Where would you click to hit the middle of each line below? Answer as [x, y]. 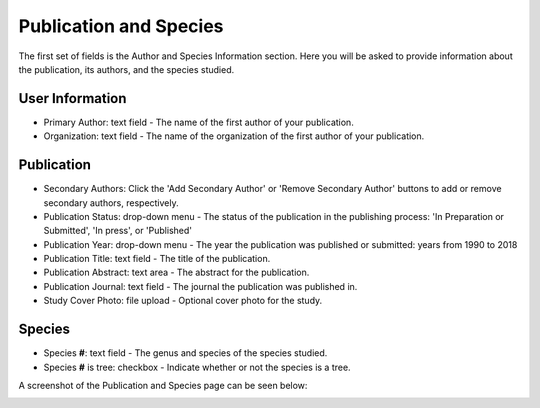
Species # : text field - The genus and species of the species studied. [185, 353]
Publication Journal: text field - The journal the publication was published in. [200, 286]
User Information [72, 98]
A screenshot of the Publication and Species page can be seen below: [163, 385]
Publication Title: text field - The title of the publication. [157, 259]
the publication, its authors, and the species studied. [126, 69]
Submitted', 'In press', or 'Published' [117, 231]
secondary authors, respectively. [111, 202]
